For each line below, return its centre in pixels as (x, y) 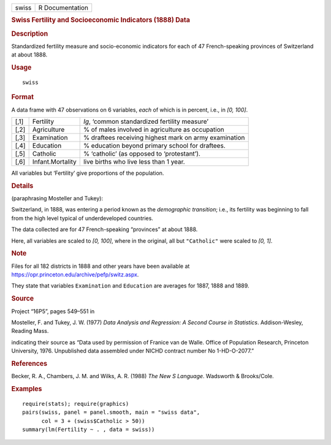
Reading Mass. (30, 331)
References (29, 363)
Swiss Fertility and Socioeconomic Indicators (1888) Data (101, 20)
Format (22, 97)
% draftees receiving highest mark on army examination (164, 138)
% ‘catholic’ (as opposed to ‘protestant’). (142, 154)
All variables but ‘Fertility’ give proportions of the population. (88, 173)
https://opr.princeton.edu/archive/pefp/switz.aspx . (75, 275)
